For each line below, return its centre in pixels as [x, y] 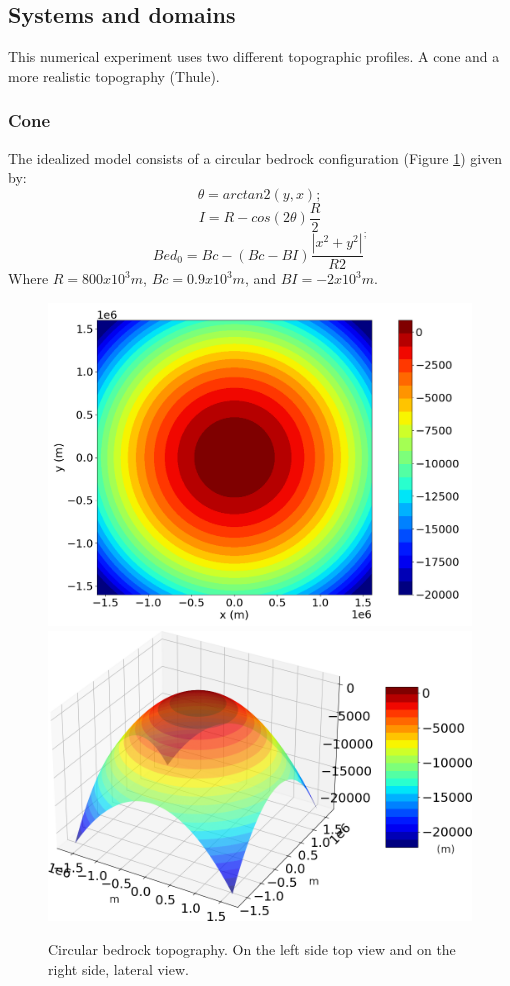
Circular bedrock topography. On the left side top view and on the [252, 949]
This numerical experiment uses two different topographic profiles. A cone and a [254, 56]
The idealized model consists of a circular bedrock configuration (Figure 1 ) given [255, 157]
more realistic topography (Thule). [114, 75]
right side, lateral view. [118, 968]
